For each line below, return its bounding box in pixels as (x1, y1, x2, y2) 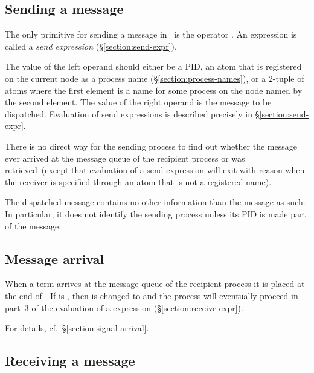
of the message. (5, 219, 62, 232)
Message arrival (5, 249, 104, 268)
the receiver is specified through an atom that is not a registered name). (5, 175, 272, 188)
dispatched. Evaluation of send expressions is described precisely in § (5, 107, 260, 120)
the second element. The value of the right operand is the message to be (5, 96, 272, 108)
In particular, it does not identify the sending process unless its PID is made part (5, 207, 306, 220)
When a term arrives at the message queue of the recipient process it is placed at (5, 277, 305, 290)
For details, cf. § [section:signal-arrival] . (5, 322, 149, 334)
